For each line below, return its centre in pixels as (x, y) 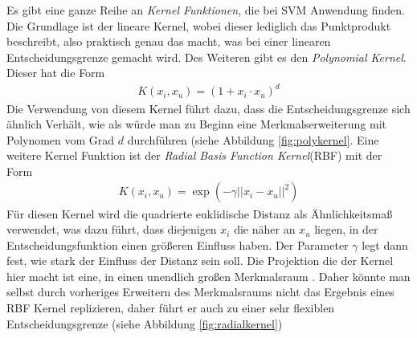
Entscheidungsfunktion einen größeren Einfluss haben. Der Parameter (178, 244)
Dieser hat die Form (56, 73)
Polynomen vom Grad (61, 139)
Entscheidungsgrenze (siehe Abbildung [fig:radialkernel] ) (145, 323)
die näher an (265, 229)
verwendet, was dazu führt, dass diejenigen (112, 229)
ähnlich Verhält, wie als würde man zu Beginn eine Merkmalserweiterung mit (197, 124)
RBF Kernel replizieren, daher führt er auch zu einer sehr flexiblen (171, 308)
